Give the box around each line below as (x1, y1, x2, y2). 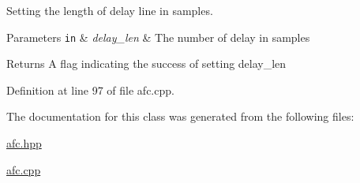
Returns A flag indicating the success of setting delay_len (6, 55, 287, 72)
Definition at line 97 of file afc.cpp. (6, 81, 174, 98)
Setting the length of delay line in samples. (6, 2, 213, 18)
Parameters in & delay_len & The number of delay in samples (6, 28, 310, 45)
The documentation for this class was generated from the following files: (6, 108, 354, 125)
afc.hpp (6, 135, 42, 151)
